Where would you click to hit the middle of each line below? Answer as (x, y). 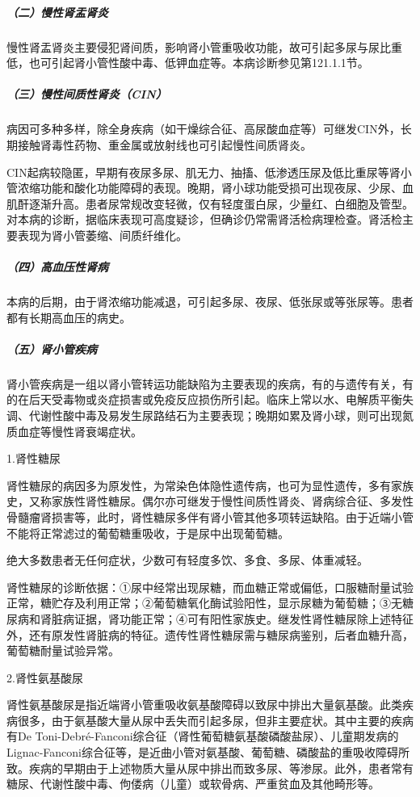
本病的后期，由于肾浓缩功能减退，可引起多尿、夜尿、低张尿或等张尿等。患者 (210, 302)
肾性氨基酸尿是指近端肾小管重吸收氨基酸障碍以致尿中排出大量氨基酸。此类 (204, 705)
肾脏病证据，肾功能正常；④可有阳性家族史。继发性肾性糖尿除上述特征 (227, 618)
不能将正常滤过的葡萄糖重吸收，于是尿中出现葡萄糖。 (148, 533)
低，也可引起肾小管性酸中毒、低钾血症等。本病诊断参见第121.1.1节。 (188, 63)
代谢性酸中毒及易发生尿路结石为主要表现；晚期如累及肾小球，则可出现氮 (221, 415)
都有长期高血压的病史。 (69, 317)
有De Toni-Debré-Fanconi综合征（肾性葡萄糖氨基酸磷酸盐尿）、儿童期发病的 (203, 736)
